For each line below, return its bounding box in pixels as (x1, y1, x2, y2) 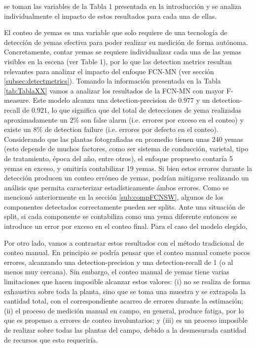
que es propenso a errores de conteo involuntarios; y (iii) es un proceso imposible (4, 315, 248, 325)
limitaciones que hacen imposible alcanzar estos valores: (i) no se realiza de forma (4, 276, 251, 287)
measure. (4, 95, 31, 105)
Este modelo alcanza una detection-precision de (33, 95, 176, 105)
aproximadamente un (4, 114, 68, 125)
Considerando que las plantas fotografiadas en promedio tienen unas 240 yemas (4, 133, 243, 144)
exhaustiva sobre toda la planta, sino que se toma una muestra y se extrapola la (4, 286, 246, 296)
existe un (4, 124, 31, 134)
